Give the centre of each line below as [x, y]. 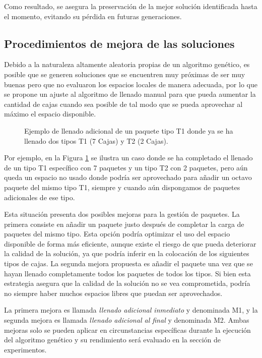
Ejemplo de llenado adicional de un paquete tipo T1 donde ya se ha [129, 130]
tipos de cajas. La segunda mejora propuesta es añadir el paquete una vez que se [128, 263]
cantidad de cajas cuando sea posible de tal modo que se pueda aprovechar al [123, 104]
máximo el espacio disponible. [50, 114]
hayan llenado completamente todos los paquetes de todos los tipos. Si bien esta [127, 273]
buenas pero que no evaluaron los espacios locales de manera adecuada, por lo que [131, 84]
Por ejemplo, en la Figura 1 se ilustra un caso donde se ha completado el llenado [128, 158]
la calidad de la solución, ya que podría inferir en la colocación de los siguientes [127, 253]
